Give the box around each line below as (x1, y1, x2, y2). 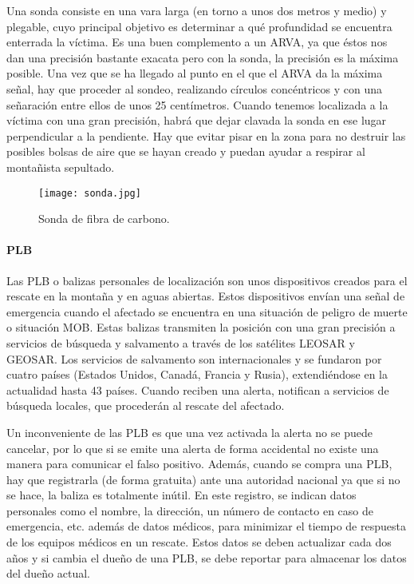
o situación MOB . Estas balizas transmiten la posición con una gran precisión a (6, 319, 396, 336)
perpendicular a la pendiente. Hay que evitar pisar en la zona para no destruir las (6, 127, 406, 144)
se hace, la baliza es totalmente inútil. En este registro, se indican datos (6, 487, 357, 503)
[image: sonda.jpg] (38, 187, 141, 199)
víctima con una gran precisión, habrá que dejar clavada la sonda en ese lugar (6, 112, 387, 129)
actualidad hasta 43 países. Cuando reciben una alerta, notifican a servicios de (6, 381, 389, 398)
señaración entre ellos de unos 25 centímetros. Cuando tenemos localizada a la (6, 96, 388, 113)
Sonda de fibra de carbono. (38, 210, 170, 227)
